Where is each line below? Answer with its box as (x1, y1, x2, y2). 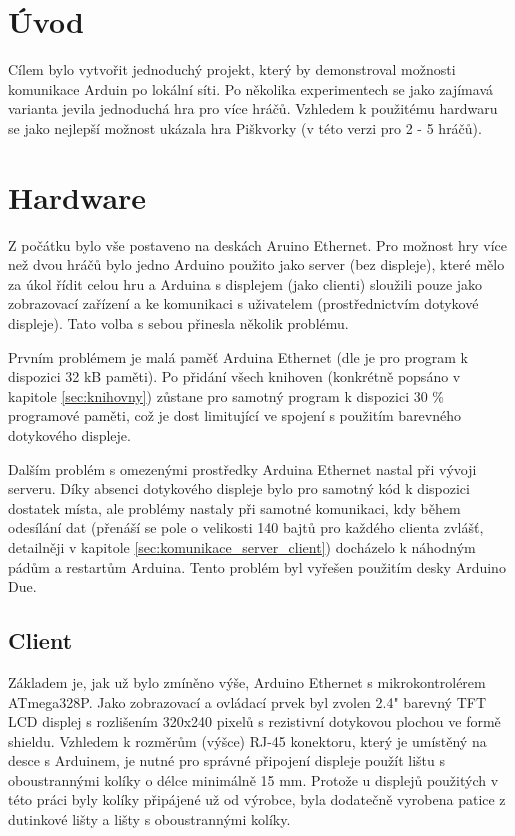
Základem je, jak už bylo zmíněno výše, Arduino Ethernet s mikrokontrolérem (8, 671, 486, 692)
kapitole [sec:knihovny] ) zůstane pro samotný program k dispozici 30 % (8, 385, 445, 406)
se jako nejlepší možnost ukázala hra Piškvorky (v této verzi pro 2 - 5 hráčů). (8, 117, 482, 138)
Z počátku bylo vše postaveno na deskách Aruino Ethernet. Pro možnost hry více (8, 234, 508, 255)
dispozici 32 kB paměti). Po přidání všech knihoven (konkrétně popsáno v (8, 366, 461, 387)
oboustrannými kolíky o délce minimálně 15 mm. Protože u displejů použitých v (8, 769, 499, 790)
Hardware (8, 176, 147, 217)
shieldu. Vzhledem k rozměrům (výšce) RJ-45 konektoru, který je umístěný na (8, 730, 487, 751)
